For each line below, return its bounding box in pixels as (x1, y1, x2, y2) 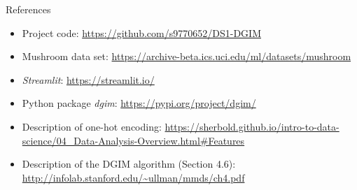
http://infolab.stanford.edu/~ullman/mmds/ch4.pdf (22, 170, 245, 184)
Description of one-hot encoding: (22, 119, 162, 133)
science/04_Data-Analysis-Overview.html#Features (22, 133, 245, 147)
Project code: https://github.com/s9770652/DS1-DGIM (22, 25, 261, 40)
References (6, 2, 51, 16)
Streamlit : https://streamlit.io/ (22, 72, 155, 87)
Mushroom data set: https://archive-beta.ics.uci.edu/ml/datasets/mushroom (22, 49, 351, 64)
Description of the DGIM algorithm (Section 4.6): (22, 156, 236, 171)
